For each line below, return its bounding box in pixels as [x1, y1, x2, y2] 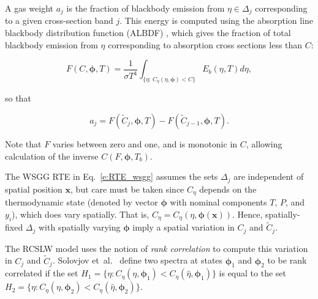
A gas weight [5, 2, 54, 14]
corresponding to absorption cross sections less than [108, 38, 303, 51]
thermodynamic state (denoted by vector [5, 196, 158, 209]
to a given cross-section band [5, 14, 113, 27]
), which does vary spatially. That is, [12, 207, 150, 220]
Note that [5, 138, 42, 150]
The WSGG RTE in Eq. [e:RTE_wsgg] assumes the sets [5, 170, 218, 183]
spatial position [5, 182, 62, 195]
